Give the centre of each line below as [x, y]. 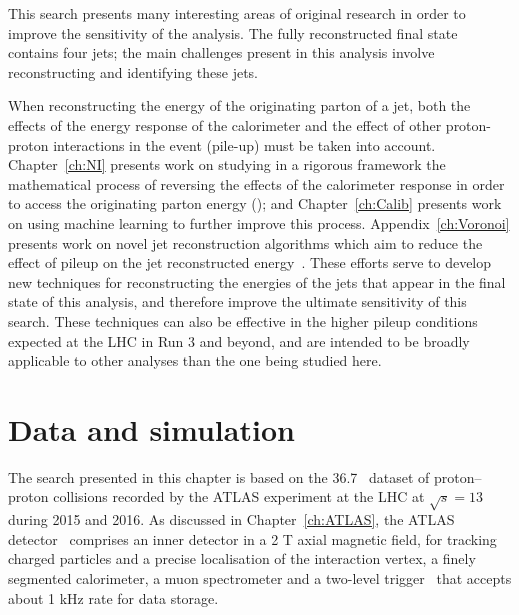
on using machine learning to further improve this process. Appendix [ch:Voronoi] [259, 222]
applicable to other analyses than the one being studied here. [195, 360]
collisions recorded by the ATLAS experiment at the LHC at [239, 496]
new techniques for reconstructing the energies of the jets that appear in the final [257, 281]
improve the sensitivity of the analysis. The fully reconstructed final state [233, 32]
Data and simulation [151, 428]
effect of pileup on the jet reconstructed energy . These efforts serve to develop [250, 262]
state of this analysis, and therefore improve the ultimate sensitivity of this [237, 301]
